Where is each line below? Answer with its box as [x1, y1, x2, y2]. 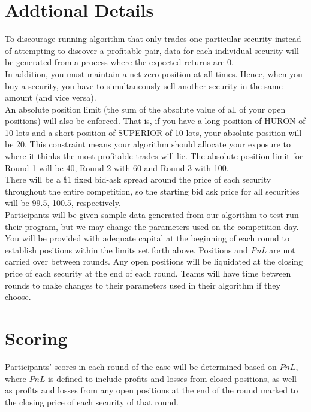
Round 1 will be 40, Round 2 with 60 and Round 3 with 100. [5, 161, 229, 174]
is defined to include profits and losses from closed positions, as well [48, 372, 297, 384]
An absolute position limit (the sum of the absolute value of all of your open [5, 102, 286, 115]
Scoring [5, 325, 68, 350]
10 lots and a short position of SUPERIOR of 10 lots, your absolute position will [5, 126, 302, 138]
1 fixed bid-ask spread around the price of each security [67, 173, 271, 186]
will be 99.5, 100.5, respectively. [5, 196, 121, 209]
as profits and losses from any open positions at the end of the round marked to [5, 384, 298, 396]
